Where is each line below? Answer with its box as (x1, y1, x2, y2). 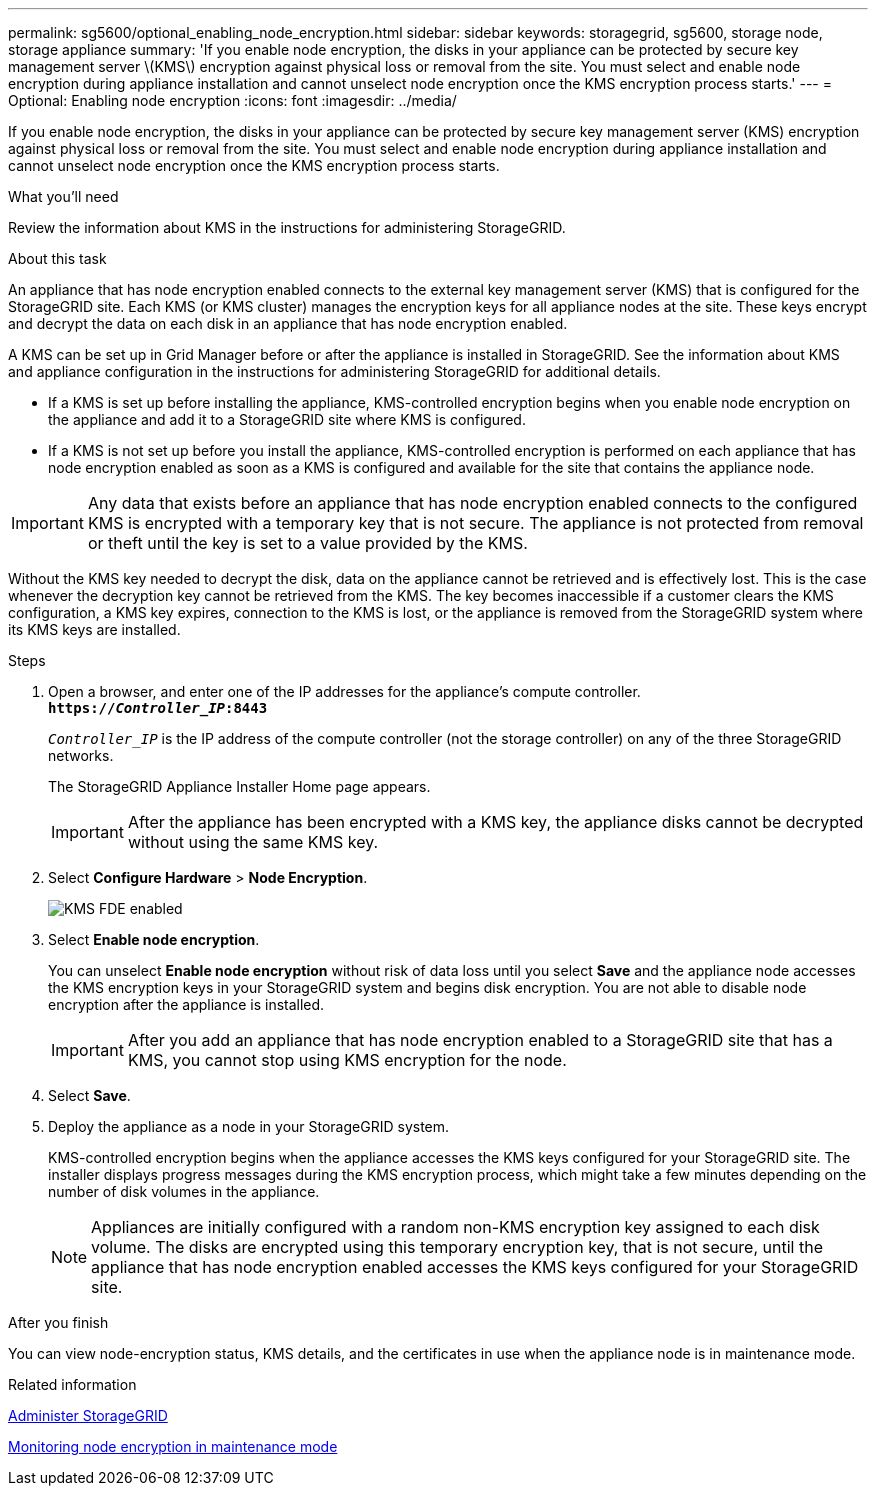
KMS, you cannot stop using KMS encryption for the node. (127, 1050, 567, 1070)
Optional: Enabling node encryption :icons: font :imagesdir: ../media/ (8, 92, 457, 109)
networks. (48, 747, 114, 764)
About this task (8, 250, 107, 267)
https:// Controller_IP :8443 (48, 700, 268, 716)
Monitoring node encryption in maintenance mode (8, 1438, 338, 1455)
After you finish (8, 1314, 109, 1331)
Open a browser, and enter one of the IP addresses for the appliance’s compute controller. (48, 683, 641, 700)
